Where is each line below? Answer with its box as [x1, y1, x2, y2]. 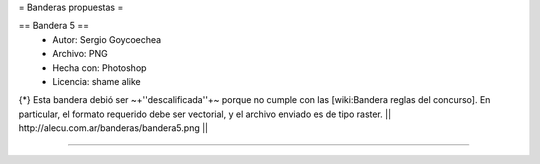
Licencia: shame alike [52, 75, 142, 87]
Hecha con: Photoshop [52, 61, 147, 74]
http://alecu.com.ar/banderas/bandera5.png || [18, 122, 209, 134]
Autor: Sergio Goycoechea [52, 33, 162, 45]
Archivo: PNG [52, 48, 109, 60]
